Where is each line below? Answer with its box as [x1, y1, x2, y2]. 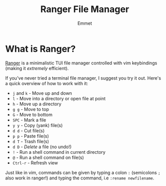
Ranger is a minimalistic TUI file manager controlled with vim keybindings [5, 59, 157, 66]
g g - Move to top [12, 106, 49, 112]
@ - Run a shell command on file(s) [12, 154, 84, 160]
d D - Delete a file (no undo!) [12, 144, 72, 150]
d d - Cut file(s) [12, 128, 45, 134]
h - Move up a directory [12, 101, 62, 107]
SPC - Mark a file [12, 117, 46, 123]
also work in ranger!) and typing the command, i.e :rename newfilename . [5, 175, 155, 181]
